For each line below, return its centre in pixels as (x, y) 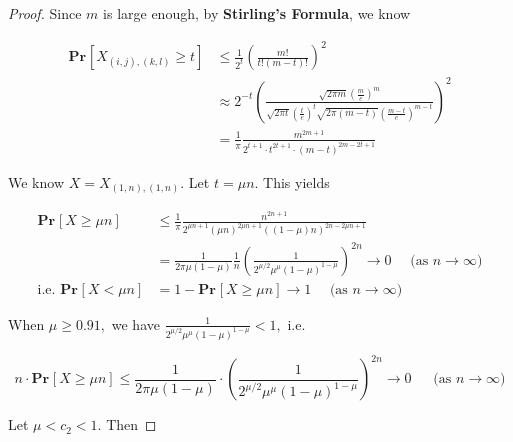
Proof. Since (45, 13)
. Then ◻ (127, 424)
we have (135, 323)
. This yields (292, 181)
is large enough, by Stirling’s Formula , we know (257, 13)
